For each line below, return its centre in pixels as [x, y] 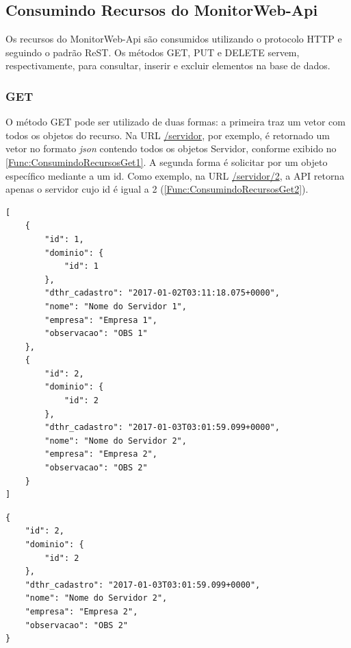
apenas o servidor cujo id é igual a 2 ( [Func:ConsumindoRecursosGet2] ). [157, 189]
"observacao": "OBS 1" [96, 334]
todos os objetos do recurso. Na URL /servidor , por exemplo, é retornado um [168, 135]
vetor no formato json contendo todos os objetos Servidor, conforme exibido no [171, 148]
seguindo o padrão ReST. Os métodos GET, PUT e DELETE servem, [153, 52]
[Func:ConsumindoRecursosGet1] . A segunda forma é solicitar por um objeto [167, 161]
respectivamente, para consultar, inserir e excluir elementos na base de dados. [168, 65]
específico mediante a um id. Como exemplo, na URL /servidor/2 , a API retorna [175, 175]
